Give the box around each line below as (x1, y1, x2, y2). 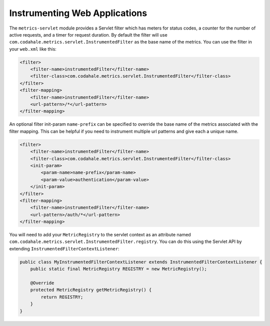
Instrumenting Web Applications (9, 8, 147, 19)
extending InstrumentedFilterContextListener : (9, 245, 119, 251)
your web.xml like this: (9, 46, 57, 52)
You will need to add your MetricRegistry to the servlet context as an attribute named (9, 232, 191, 238)
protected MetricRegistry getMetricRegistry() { (30, 287, 152, 293)
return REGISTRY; (40, 294, 83, 300)
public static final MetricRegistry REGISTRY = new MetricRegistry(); (30, 266, 207, 272)
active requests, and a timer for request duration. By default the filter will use (9, 32, 167, 38)
